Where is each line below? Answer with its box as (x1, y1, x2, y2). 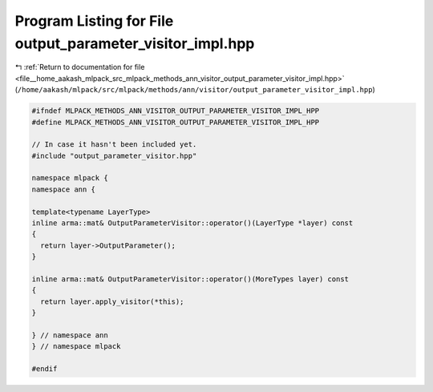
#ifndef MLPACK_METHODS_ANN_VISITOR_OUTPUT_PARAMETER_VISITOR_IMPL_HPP (31, 107, 320, 115)
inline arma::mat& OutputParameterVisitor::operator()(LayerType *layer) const (31, 219, 354, 228)
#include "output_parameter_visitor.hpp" (31, 151, 197, 160)
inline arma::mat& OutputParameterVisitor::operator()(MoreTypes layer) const (31, 274, 349, 284)
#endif (31, 365, 58, 374)
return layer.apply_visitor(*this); (40, 297, 184, 306)
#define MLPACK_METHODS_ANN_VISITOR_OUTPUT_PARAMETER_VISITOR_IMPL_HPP (31, 117, 320, 127)
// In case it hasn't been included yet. (31, 140, 197, 149)
